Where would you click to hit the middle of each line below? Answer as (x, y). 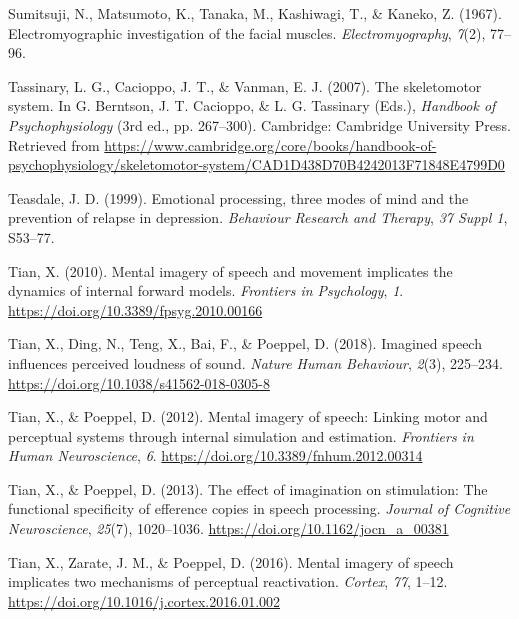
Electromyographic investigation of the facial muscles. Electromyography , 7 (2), (247, 32)
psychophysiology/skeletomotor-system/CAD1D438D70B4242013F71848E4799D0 (256, 164)
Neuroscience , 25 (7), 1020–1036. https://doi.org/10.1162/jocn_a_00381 (228, 528)
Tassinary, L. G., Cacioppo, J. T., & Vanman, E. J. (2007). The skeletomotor (245, 85)
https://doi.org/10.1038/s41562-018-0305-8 (139, 382)
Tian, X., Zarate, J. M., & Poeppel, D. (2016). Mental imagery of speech (231, 561)
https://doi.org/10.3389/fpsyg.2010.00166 (135, 309)
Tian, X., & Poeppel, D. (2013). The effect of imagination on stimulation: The (248, 488)
